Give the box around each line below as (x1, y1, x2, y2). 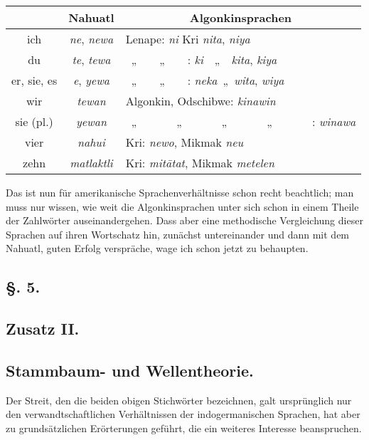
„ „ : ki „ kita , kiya (131, 51, 277, 68)
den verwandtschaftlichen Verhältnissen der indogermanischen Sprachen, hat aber (6, 407, 360, 421)
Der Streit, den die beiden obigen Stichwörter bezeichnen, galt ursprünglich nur (6, 392, 352, 407)
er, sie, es (11, 72, 58, 88)
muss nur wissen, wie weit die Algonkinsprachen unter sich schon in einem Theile (6, 199, 359, 214)
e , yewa (73, 72, 109, 88)
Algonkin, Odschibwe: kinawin (125, 93, 276, 109)
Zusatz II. (6, 318, 80, 340)
